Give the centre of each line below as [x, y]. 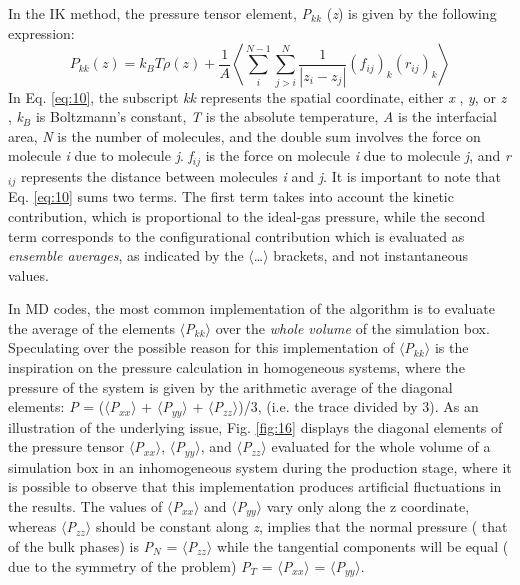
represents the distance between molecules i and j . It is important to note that [260, 175]
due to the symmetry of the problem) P [129, 565]
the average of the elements [91, 327]
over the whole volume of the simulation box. [352, 327]
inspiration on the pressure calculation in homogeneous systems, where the [236, 367]
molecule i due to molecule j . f [100, 155]
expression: [41, 32]
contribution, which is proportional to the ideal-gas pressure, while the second [246, 215]
